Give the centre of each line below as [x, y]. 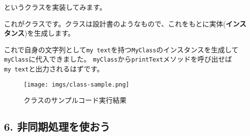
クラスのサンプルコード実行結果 [75, 100]
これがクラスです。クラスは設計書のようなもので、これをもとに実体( [115, 23]
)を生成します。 [49, 33]
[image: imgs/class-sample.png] [77, 84]
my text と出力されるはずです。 [54, 69]
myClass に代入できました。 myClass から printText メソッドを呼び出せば [118, 59]
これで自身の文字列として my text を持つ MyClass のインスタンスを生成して [121, 49]
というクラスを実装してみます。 [55, 7]
